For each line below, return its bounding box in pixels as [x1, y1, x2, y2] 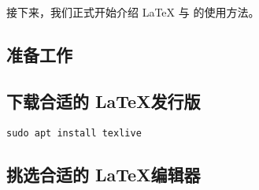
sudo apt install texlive [6, 127, 142, 139]
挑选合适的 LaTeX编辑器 [6, 162, 201, 186]
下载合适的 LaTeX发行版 [6, 88, 201, 113]
